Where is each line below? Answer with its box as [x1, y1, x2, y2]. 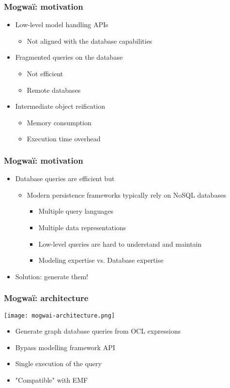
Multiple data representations [38, 222, 126, 232]
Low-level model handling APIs [15, 19, 108, 30]
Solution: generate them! [15, 271, 88, 281]
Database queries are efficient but [15, 173, 115, 184]
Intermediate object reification [15, 101, 105, 111]
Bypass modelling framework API [15, 342, 115, 352]
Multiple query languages [38, 206, 113, 216]
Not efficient [27, 68, 63, 78]
